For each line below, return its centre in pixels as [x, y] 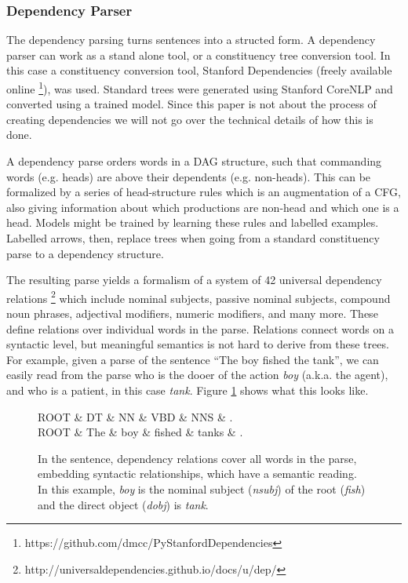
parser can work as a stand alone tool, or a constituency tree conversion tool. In [199, 55]
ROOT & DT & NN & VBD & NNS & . [135, 416]
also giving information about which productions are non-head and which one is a [203, 207]
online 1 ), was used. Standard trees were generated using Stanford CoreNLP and [200, 87]
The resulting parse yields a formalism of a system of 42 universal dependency [194, 280]
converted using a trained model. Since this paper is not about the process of [191, 104]
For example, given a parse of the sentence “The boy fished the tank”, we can [193, 359]
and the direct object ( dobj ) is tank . [123, 504]
